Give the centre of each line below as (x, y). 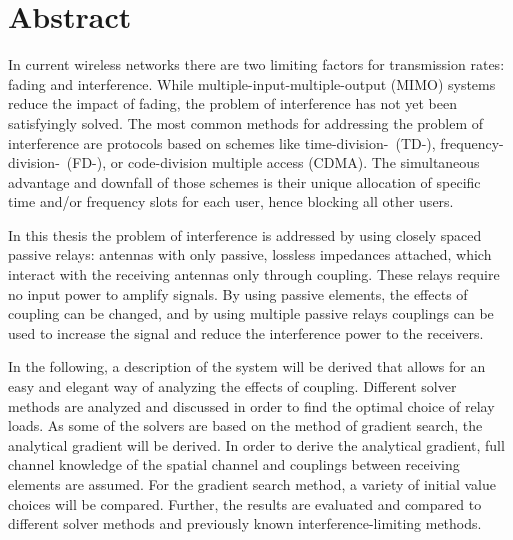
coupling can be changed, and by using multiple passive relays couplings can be (251, 313)
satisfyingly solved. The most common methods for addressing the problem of (246, 122)
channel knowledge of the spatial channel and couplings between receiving (234, 464)
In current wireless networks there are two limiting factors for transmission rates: (256, 64)
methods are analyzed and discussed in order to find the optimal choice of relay (251, 405)
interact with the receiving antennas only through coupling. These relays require (254, 274)
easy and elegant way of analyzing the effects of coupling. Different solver (232, 386)
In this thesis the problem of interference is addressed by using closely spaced (245, 234)
